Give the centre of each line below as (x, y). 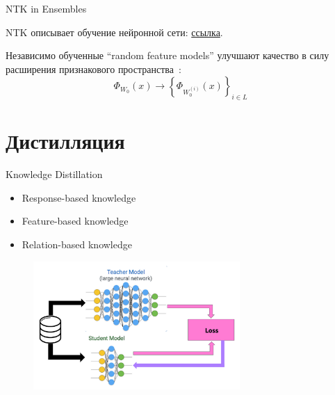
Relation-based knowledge (77, 244)
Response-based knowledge (79, 197)
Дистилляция (65, 141)
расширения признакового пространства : (93, 68)
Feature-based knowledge (75, 221)
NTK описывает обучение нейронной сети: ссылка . (114, 32)
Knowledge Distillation (54, 174)
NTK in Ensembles (46, 8)
